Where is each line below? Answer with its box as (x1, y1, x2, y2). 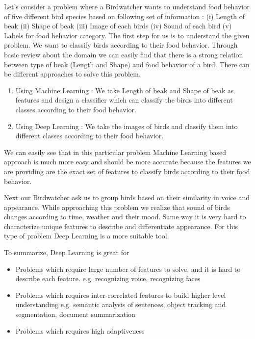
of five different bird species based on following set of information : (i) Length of (4, 11, 245, 21)
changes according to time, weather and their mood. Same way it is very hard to (4, 211, 246, 222)
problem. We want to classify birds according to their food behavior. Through (4, 40, 238, 50)
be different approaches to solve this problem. (4, 69, 141, 79)
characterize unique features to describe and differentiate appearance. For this (4, 221, 238, 231)
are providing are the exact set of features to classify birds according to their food (4, 166, 250, 176)
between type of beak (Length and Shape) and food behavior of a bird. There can (4, 59, 250, 69)
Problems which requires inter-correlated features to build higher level (15, 289, 226, 300)
